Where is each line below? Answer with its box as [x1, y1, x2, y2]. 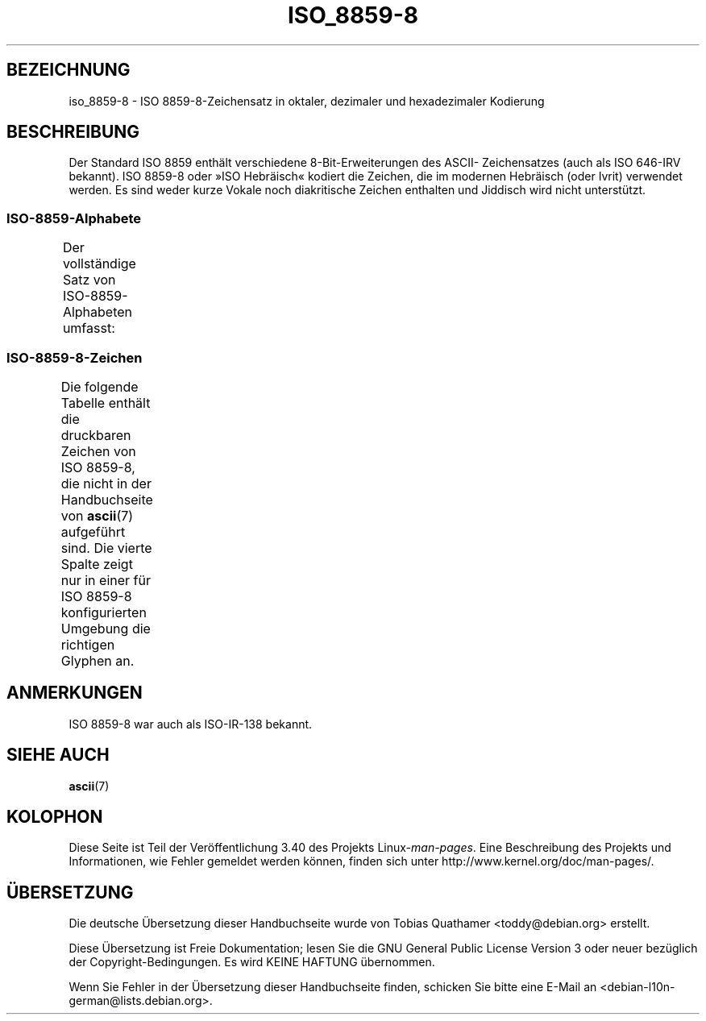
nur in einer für [60, 571, 151, 588]
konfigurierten [60, 604, 147, 620]
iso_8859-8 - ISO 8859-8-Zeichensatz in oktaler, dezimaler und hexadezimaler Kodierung [69, 93, 545, 108]
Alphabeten [62, 304, 133, 321]
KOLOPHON [6, 807, 103, 828]
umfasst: [62, 320, 115, 337]
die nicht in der [60, 475, 152, 492]
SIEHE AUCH [6, 745, 110, 766]
